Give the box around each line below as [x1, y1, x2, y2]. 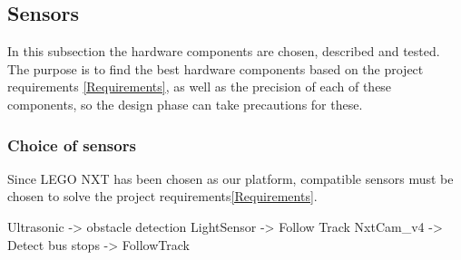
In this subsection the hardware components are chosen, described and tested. [7, 42, 440, 61]
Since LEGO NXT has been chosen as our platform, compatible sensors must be [7, 169, 454, 188]
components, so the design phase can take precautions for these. [7, 94, 363, 113]
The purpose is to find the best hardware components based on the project [7, 59, 424, 78]
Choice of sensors [7, 133, 136, 156]
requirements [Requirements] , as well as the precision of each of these [7, 77, 392, 96]
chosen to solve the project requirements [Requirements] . [7, 187, 318, 206]
